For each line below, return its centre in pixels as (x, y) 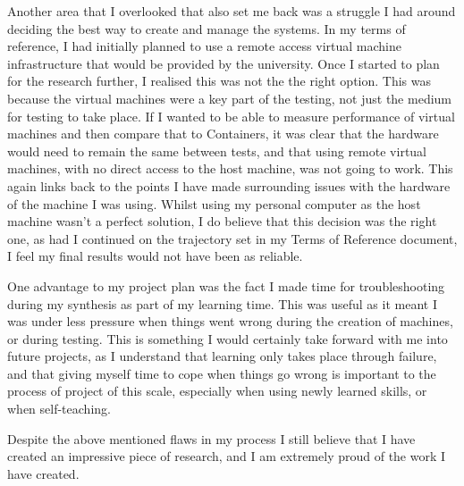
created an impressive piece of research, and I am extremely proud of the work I (227, 456)
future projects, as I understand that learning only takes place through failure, (222, 356)
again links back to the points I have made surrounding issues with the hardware (229, 185)
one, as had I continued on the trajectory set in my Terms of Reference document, (232, 238)
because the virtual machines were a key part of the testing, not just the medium (229, 98)
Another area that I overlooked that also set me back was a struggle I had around (232, 11)
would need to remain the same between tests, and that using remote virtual (217, 151)
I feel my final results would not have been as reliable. (155, 256)
